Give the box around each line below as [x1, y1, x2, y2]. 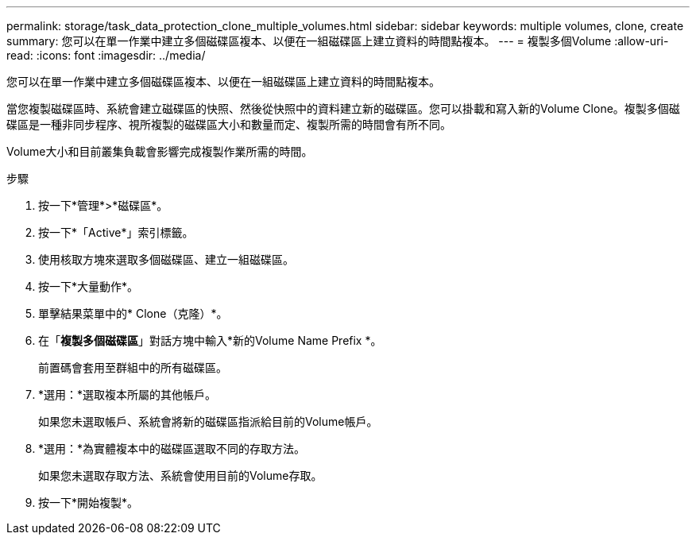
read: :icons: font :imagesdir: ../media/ [6, 48, 206, 62]
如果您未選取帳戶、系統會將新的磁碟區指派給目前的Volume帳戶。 [38, 415, 378, 428]
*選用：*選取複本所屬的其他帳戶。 [38, 388, 217, 401]
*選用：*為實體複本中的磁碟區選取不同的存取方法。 [38, 442, 306, 455]
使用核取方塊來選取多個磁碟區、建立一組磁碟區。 [38, 253, 294, 266]
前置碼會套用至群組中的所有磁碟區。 [38, 361, 227, 374]
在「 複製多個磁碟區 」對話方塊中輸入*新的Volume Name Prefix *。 [38, 334, 382, 347]
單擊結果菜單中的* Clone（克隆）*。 [38, 307, 228, 320]
